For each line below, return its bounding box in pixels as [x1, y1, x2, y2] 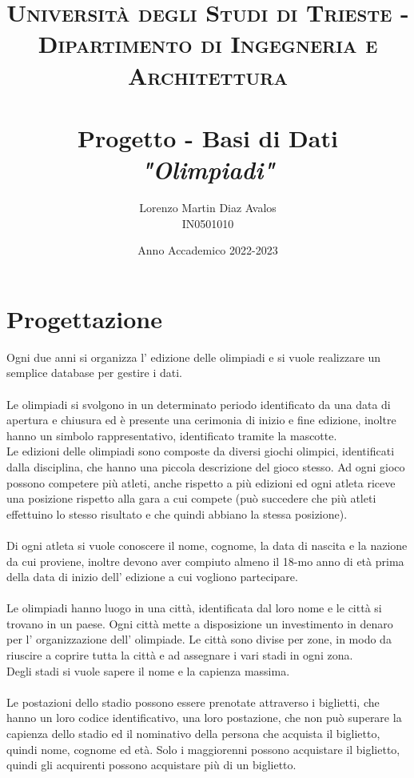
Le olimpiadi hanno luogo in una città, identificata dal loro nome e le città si [6, 600, 382, 616]
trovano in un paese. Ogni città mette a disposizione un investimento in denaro [6, 615, 393, 632]
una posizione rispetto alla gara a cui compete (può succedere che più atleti [6, 490, 376, 507]
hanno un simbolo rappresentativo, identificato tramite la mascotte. [6, 427, 337, 443]
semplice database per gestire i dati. [6, 364, 183, 381]
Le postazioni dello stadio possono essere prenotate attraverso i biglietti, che [6, 693, 380, 710]
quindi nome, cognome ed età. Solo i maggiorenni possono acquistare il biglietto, [6, 740, 400, 757]
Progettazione [6, 302, 162, 335]
